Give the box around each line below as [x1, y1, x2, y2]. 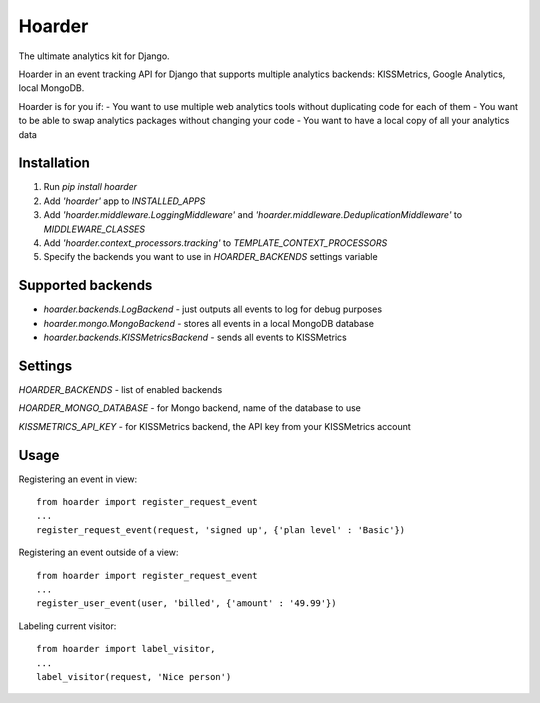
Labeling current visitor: [18, 620, 117, 632]
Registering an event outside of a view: [18, 546, 179, 559]
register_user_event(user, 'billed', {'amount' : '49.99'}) [36, 598, 337, 609]
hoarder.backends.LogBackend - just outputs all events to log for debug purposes [43, 303, 383, 315]
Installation [18, 155, 90, 172]
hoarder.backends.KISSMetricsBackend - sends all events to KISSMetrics [43, 331, 347, 344]
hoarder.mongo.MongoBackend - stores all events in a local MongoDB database [43, 317, 375, 329]
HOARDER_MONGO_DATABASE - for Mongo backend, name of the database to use [18, 402, 362, 414]
